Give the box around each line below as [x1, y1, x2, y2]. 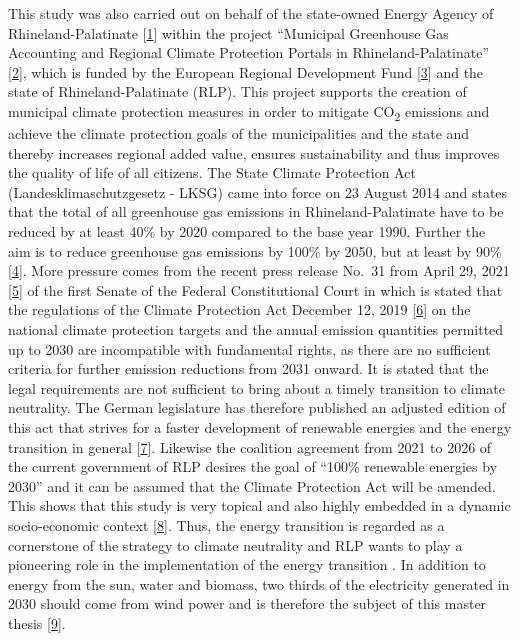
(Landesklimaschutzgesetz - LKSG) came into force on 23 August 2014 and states [8, 181, 508, 202]
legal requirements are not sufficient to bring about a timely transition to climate [8, 377, 506, 398]
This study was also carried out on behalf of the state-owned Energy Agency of [8, 3, 494, 23]
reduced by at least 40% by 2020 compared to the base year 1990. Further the [8, 221, 486, 242]
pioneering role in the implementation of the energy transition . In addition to [8, 554, 486, 575]
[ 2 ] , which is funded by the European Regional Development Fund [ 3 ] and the [8, 61, 484, 82]
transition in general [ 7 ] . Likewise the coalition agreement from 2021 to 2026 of [8, 436, 492, 457]
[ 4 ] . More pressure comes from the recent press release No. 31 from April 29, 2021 [8, 260, 510, 281]
